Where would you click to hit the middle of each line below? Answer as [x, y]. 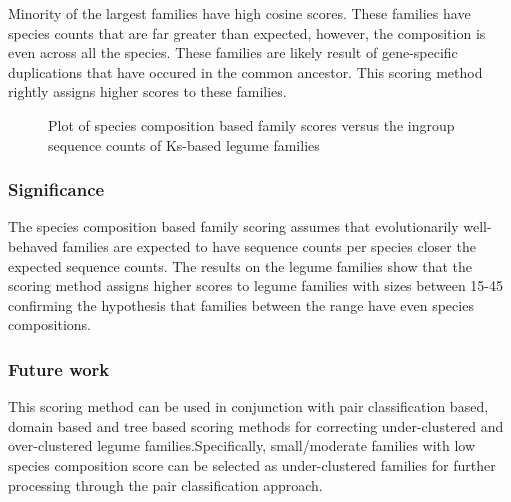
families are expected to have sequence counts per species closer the [269, 245]
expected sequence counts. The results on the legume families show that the [240, 265]
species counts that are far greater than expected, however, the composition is [247, 32]
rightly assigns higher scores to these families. [147, 91]
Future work [59, 368]
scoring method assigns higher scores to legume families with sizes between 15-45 [255, 285]
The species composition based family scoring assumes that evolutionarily [233, 226]
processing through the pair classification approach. [165, 484]
